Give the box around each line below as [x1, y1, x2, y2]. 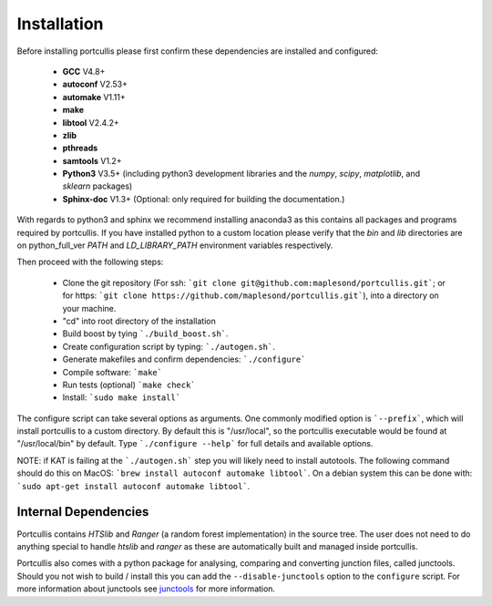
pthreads [62, 142, 98, 154]
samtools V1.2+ [62, 155, 122, 166]
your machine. [62, 303, 117, 313]
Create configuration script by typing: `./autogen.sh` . [62, 341, 275, 352]
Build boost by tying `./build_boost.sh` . [62, 328, 229, 339]
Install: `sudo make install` [62, 392, 181, 403]
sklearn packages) [62, 180, 133, 191]
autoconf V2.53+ [62, 78, 128, 90]
